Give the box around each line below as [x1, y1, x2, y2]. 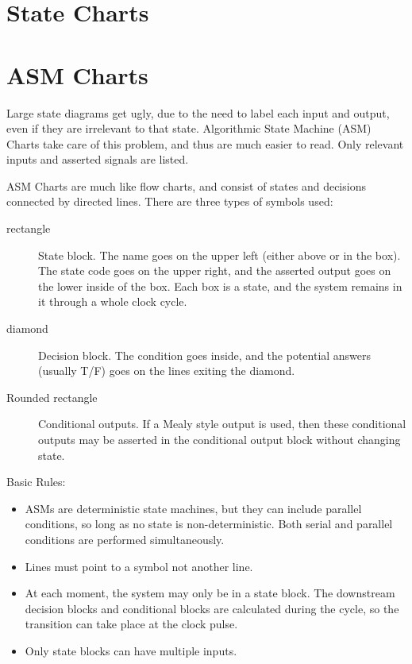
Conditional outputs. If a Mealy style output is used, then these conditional [38, 415, 406, 432]
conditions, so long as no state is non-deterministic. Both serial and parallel [25, 515, 393, 532]
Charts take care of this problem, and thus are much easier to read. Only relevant [6, 135, 404, 152]
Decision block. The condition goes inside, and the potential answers [38, 346, 372, 363]
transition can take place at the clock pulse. [25, 616, 238, 632]
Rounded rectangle [6, 388, 98, 405]
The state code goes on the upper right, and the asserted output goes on [38, 262, 391, 279]
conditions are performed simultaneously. [25, 531, 225, 547]
